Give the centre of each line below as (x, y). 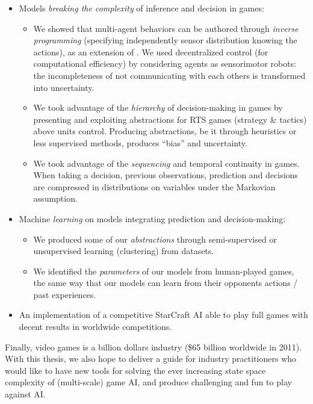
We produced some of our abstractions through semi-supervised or (155, 239)
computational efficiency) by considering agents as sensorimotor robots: (165, 64)
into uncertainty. (64, 87)
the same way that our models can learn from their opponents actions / (166, 283)
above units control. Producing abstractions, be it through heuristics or (165, 131)
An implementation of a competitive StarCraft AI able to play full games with (163, 315)
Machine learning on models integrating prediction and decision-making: (152, 218)
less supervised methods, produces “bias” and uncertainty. (140, 142)
